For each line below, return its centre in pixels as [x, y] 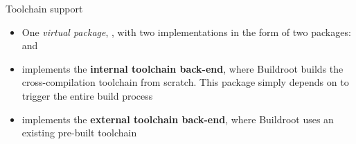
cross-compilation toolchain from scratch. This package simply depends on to [185, 82]
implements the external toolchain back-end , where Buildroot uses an [178, 119]
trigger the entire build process [87, 95]
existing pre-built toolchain [79, 133]
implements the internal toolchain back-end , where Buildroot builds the [183, 68]
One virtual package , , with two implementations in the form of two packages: [186, 31]
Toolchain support [44, 8]
